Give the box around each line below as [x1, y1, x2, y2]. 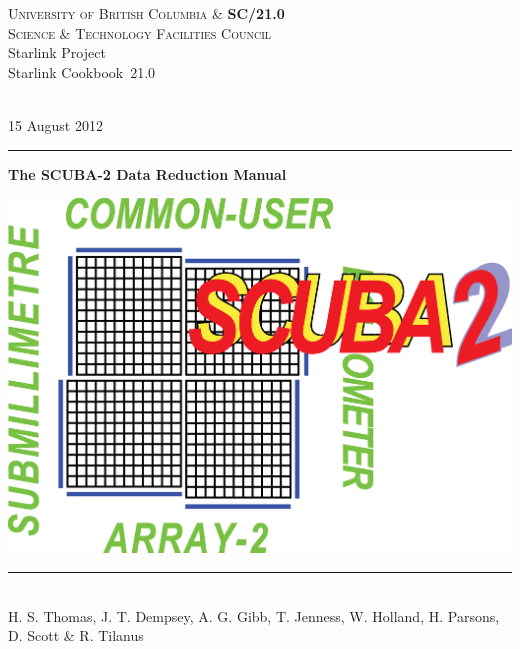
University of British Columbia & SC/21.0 [8, 3, 285, 23]
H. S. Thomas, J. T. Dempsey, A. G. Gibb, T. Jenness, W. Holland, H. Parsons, [8, 605, 500, 626]
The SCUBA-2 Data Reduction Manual [8, 163, 287, 184]
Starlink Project [8, 42, 106, 63]
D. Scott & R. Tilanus [8, 625, 144, 646]
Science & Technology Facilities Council [8, 22, 272, 43]
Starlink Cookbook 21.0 [8, 61, 156, 82]
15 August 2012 [8, 114, 103, 135]
